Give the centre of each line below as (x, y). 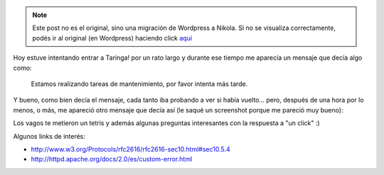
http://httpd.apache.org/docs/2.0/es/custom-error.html (112, 159)
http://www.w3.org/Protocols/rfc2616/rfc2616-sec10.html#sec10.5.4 (130, 149)
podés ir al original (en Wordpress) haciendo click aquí (112, 38)
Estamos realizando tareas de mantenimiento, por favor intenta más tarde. (139, 84)
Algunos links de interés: (49, 136)
